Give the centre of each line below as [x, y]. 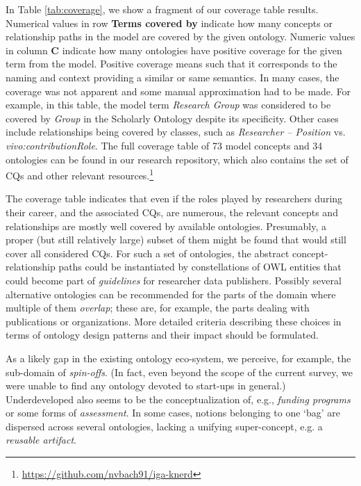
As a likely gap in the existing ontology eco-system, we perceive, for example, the [178, 358]
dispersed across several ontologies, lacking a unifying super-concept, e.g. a [164, 426]
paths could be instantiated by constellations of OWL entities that [200, 267]
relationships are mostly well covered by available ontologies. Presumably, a [166, 226]
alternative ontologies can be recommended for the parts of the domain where [171, 294]
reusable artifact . [41, 440]
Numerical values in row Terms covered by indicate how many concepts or [169, 23]
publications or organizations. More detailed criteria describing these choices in [174, 321]
